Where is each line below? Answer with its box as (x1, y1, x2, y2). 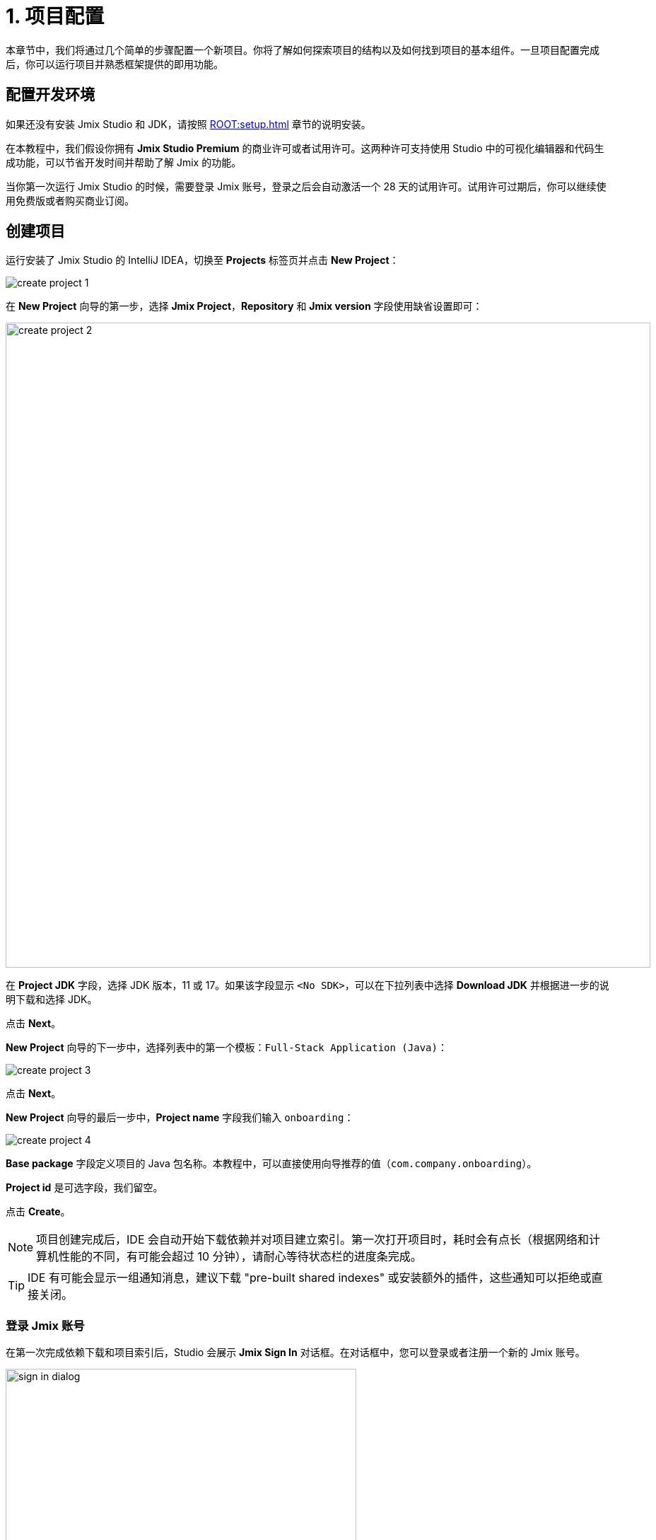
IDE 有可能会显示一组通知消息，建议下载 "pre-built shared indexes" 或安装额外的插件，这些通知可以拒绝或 (28, 1270, 592, 1285)
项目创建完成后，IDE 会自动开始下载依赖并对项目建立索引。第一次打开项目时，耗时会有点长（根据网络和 (36, 1232, 590, 1247)
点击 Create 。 (6, 1205, 71, 1218)
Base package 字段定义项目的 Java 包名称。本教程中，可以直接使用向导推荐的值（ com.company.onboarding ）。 (6, 1157, 537, 1170)
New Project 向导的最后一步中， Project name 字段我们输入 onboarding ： (6, 1111, 354, 1124)
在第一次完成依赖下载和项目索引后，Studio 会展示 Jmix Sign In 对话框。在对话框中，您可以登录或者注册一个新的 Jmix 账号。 (6, 1346, 585, 1359)
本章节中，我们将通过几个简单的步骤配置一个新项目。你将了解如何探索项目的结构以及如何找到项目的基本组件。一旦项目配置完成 (6, 43, 599, 56)
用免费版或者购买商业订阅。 (6, 194, 134, 207)
